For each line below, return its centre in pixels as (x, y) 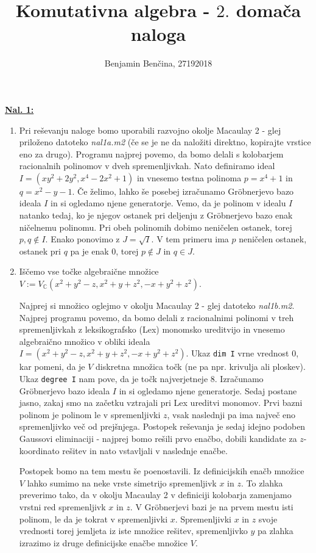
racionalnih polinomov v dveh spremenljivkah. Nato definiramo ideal (147, 166)
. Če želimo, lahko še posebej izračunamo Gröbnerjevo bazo (183, 191)
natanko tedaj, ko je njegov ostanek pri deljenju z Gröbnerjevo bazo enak (156, 215)
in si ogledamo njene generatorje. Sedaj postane (208, 390)
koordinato (39, 450)
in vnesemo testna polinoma (189, 177)
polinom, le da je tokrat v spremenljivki (93, 519)
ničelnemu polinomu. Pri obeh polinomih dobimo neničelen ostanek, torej (156, 227)
